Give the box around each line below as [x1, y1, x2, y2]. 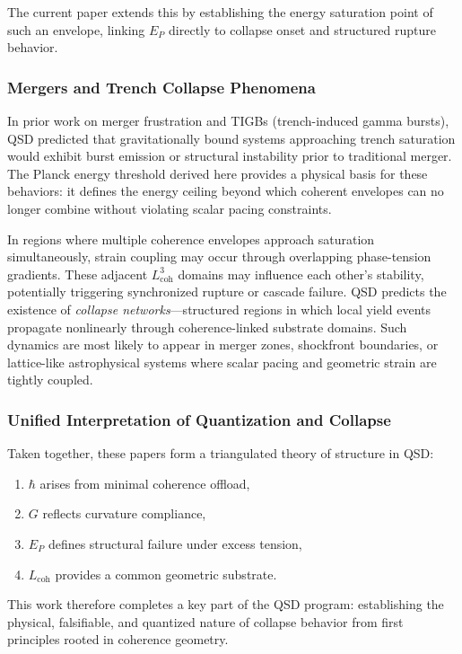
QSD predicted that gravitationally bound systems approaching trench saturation [7, 128, 456, 147]
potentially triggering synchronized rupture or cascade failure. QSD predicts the [7, 282, 447, 301]
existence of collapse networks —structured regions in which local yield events [7, 299, 431, 318]
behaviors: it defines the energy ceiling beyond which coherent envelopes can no [7, 181, 444, 200]
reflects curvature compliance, [42, 504, 206, 523]
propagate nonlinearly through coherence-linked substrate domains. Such [7, 317, 407, 336]
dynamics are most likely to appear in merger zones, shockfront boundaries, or [7, 335, 439, 354]
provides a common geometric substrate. [55, 564, 277, 583]
